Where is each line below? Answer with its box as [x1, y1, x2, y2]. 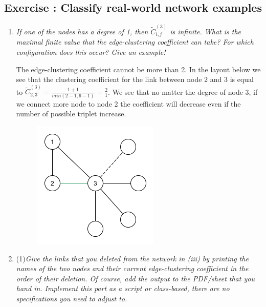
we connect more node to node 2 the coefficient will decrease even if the [16, 98, 241, 109]
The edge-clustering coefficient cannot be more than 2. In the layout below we [16, 64, 261, 74]
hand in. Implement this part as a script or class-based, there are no [16, 283, 230, 294]
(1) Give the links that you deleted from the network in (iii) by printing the [16, 253, 249, 263]
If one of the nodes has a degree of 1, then [16, 26, 148, 36]
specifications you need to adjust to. [16, 293, 127, 303]
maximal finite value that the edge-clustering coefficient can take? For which [16, 36, 254, 47]
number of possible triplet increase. [16, 108, 126, 119]
